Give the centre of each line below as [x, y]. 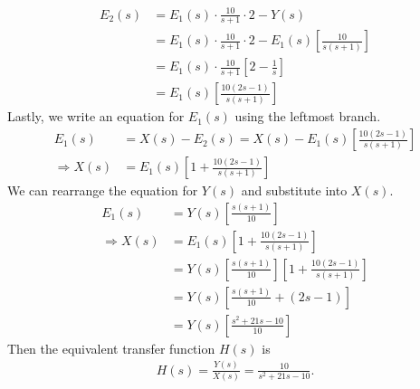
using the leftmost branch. [308, 116]
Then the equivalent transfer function [111, 348]
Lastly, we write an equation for [96, 116]
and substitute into [294, 190]
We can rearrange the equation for [103, 190]
